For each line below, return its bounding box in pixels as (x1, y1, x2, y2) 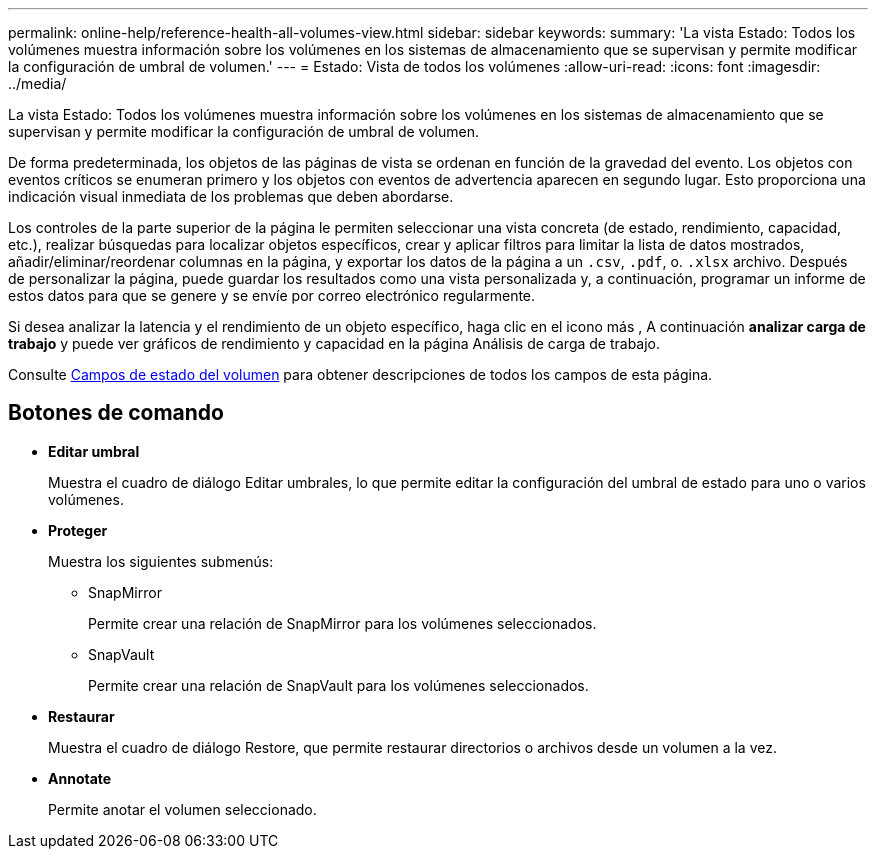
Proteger (48, 521, 108, 539)
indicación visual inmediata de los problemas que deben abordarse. (8, 188, 454, 205)
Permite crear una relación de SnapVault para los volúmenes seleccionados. (88, 676, 589, 694)
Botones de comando (8, 400, 224, 426)
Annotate (48, 769, 112, 787)
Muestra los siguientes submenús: (48, 552, 274, 570)
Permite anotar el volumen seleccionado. (48, 800, 317, 818)
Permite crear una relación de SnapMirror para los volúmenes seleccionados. (88, 614, 597, 632)
